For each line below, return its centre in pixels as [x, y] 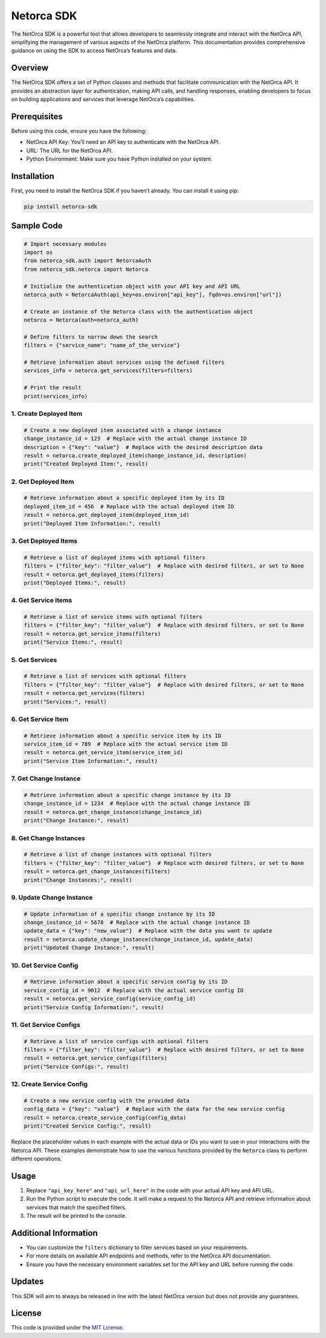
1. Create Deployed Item [47, 413]
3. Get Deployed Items [44, 541]
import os [38, 252]
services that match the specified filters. [76, 1207]
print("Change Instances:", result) [78, 880]
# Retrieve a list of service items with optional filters [113, 617]
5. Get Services [34, 660]
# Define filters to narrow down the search [91, 337]
